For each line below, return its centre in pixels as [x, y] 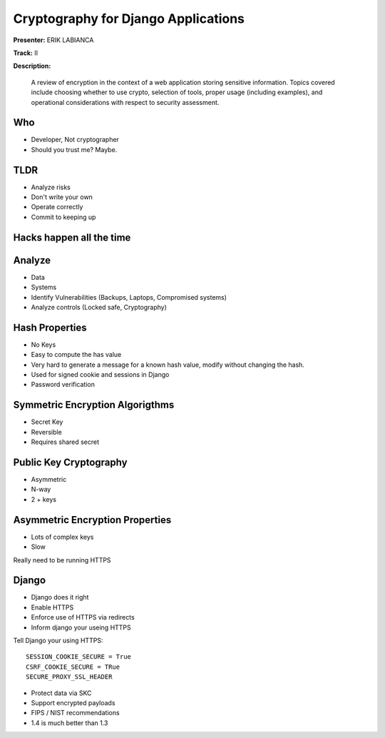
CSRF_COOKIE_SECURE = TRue [73, 667]
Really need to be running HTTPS [62, 560]
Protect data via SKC [61, 693]
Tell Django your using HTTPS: [58, 640]
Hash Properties [50, 327]
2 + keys [44, 499]
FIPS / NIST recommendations [76, 713]
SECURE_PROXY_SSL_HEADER [69, 677]
